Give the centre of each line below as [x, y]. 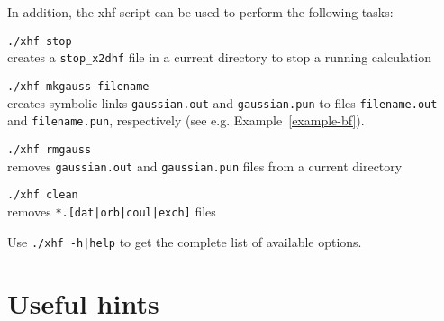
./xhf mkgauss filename [78, 86]
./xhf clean [43, 195]
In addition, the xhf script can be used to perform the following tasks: [200, 12]
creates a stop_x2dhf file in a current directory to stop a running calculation [219, 57]
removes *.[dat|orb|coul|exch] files [112, 211]
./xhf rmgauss [50, 149]
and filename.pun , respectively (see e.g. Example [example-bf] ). [186, 120]
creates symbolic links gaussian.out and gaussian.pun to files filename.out [222, 102]
